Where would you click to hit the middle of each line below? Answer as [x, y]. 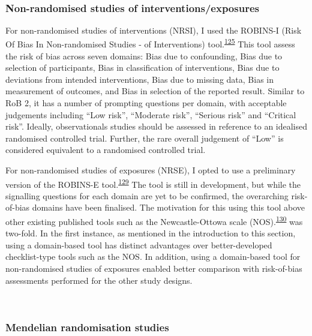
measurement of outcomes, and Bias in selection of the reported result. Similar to [155, 91]
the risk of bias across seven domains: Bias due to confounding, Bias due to [144, 55]
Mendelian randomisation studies [87, 327]
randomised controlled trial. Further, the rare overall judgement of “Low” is [145, 138]
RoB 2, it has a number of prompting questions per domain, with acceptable [146, 103]
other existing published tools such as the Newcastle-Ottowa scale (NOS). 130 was [154, 220]
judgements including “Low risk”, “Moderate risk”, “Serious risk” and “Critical [151, 114]
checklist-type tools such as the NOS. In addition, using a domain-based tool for [153, 256]
